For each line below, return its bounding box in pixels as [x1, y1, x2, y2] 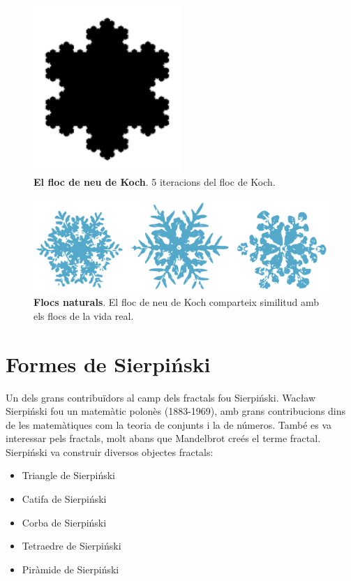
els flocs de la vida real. [33, 308, 134, 323]
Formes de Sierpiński [6, 349, 211, 378]
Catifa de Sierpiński [22, 492, 107, 506]
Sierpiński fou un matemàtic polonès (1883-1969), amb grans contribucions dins [6, 404, 346, 418]
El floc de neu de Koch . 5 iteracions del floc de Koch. [33, 175, 276, 189]
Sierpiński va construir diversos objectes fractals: [6, 444, 214, 459]
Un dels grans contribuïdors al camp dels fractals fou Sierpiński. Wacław [6, 390, 316, 404]
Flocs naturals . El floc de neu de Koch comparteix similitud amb [33, 295, 320, 309]
